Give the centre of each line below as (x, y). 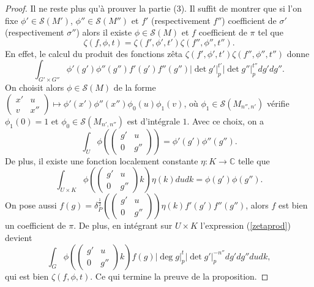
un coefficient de (36, 225)
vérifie (278, 103)
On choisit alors (35, 87)
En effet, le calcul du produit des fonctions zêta (94, 53)
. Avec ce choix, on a (226, 121)
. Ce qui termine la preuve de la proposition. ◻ (179, 276)
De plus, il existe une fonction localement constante (102, 160)
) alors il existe (104, 32)
